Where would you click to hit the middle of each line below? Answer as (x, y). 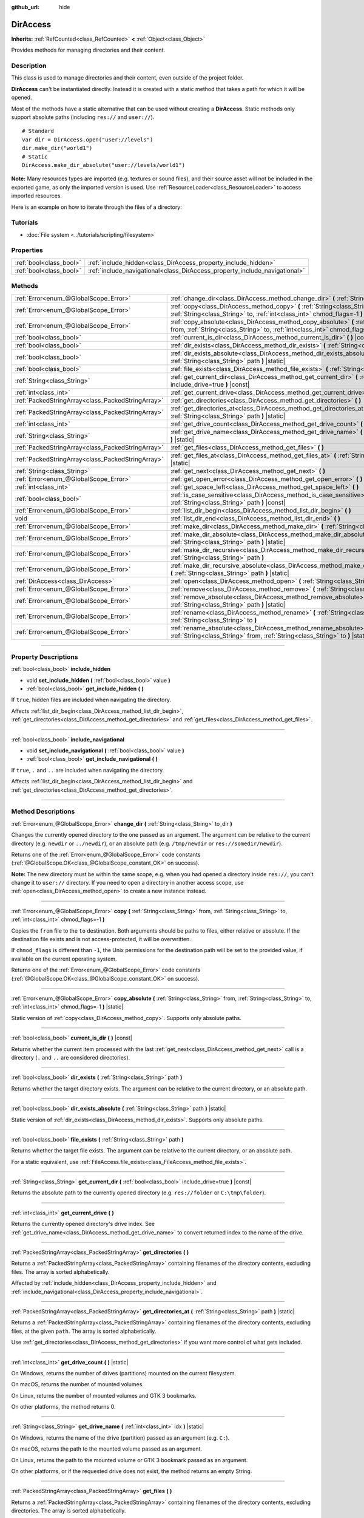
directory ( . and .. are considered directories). (71, 1057)
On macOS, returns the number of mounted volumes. (77, 1384)
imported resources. (37, 196)
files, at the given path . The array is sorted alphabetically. (84, 1331)
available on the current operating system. (64, 959)
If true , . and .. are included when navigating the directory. (88, 770)
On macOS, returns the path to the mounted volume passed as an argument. (107, 1449)
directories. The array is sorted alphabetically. (69, 1511)
